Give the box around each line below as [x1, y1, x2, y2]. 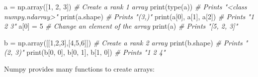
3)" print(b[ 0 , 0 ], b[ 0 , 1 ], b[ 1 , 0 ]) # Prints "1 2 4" [15, 47, 166, 57]
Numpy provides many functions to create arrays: [4, 63, 155, 74]
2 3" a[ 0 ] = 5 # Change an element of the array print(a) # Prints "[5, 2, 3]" [4, 21, 238, 31]
